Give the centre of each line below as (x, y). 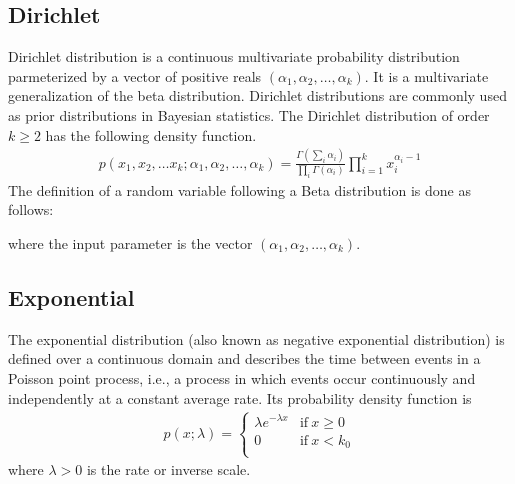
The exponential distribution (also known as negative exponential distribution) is (256, 338)
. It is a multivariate (426, 75)
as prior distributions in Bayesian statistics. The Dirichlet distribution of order (249, 114)
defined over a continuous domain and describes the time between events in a (244, 358)
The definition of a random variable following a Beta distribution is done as (239, 189)
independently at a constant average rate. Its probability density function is (240, 397)
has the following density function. (151, 134)
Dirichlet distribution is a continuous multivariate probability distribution (234, 56)
